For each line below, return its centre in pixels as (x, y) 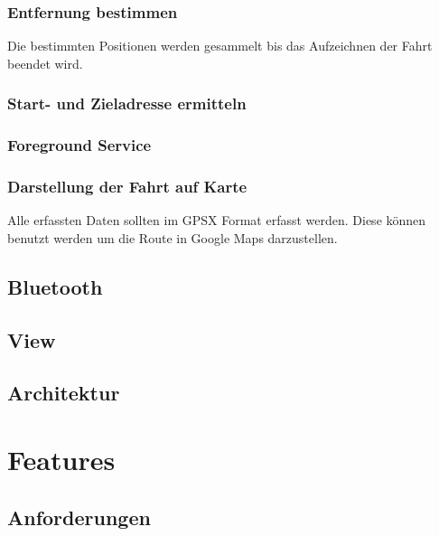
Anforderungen (79, 517)
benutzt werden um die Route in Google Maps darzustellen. (173, 237)
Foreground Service (79, 145)
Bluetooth (55, 286)
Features (61, 460)
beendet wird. (45, 63)
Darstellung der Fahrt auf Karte (127, 187)
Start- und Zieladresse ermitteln (127, 103)
